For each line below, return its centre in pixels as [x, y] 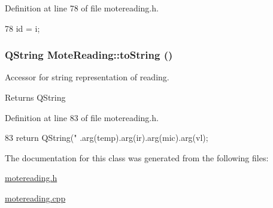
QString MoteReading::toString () [89, 55]
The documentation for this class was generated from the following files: [137, 157]
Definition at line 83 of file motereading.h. [82, 117]
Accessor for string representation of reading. [87, 77]
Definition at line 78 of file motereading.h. [82, 8]
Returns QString [35, 97]
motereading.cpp [35, 198]
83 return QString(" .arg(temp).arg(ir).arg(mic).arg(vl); [107, 138]
